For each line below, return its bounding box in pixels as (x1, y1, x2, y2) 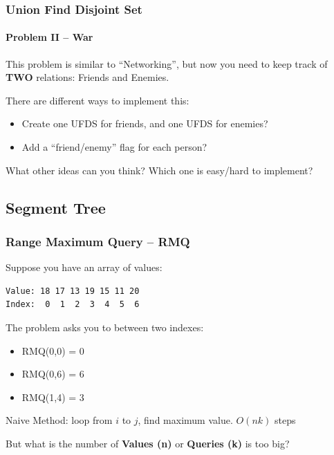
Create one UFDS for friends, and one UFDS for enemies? (21, 116, 268, 131)
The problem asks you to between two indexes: (6, 319, 204, 334)
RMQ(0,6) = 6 (21, 366, 84, 381)
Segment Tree (6, 196, 106, 218)
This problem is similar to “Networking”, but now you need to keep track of (6, 56, 328, 71)
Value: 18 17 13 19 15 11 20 (6, 286, 140, 296)
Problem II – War (6, 30, 93, 44)
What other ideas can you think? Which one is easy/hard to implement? (6, 162, 313, 177)
